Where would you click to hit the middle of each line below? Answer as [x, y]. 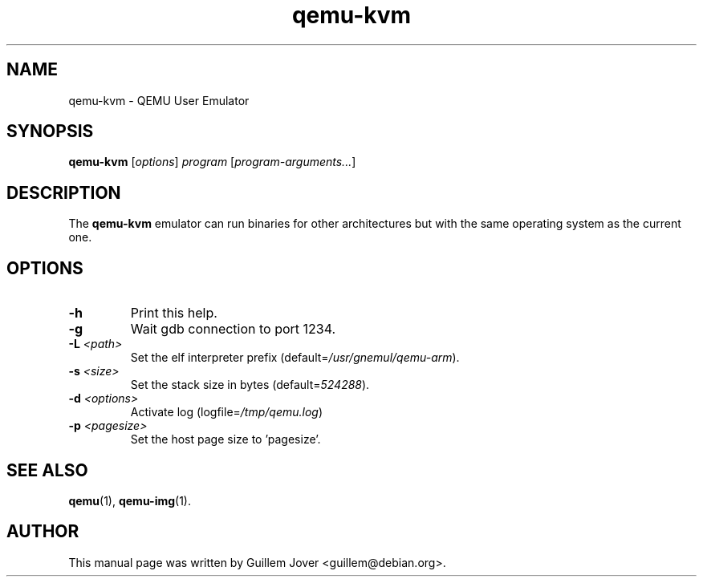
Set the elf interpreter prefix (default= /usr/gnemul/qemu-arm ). [295, 358]
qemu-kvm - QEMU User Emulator [159, 100]
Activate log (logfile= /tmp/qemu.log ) [227, 412]
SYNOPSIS [50, 132]
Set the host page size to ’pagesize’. [226, 439]
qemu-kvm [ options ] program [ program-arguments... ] [212, 162]
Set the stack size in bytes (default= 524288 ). [250, 385]
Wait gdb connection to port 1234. [233, 329]
